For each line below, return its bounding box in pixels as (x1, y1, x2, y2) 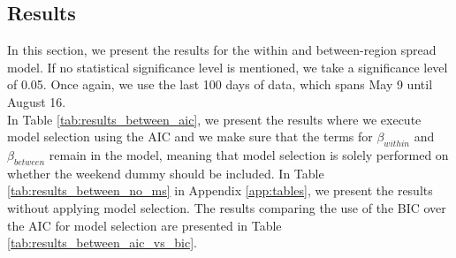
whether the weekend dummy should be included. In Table (7, 163, 324, 182)
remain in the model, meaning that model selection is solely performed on (49, 145, 449, 163)
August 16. (7, 92, 66, 110)
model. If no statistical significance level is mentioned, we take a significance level (7, 57, 448, 76)
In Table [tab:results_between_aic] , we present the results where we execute (7, 110, 422, 128)
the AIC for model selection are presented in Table (7, 216, 282, 234)
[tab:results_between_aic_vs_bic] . (7, 233, 197, 252)
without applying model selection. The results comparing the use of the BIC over (7, 198, 446, 216)
